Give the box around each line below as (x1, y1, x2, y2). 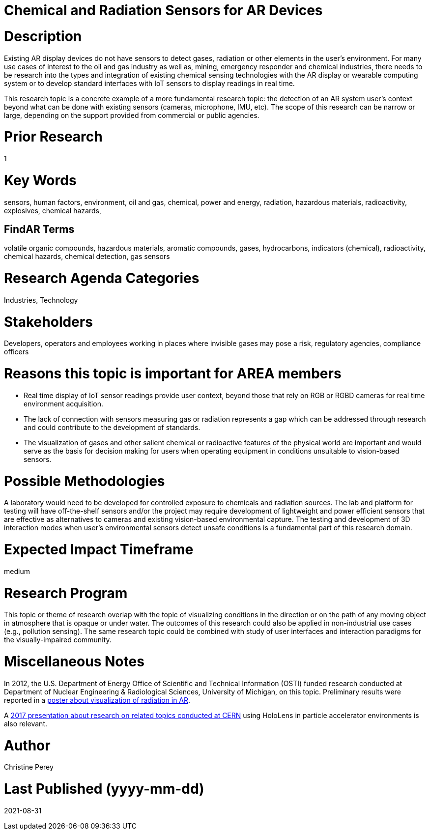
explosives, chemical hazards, (4, 206, 101, 215)
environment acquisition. (24, 399, 103, 408)
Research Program (4, 584, 128, 602)
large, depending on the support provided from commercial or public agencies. (4, 111, 259, 119)
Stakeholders (4, 313, 93, 330)
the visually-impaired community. (4, 635, 112, 644)
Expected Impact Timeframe (4, 541, 194, 558)
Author (4, 737, 51, 754)
